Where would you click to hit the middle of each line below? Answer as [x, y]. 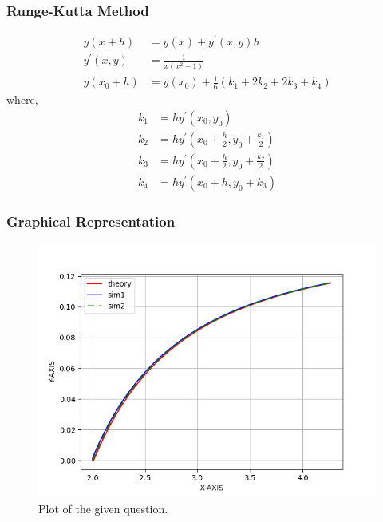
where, [22, 99]
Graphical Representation [91, 221]
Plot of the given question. [103, 508]
